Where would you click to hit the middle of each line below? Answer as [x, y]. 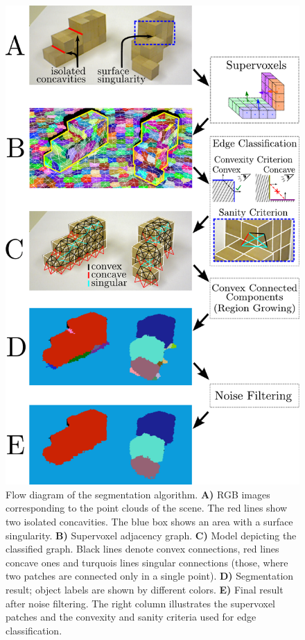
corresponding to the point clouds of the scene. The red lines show [147, 508]
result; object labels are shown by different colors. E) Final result [145, 589]
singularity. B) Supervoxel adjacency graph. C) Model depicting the [151, 535]
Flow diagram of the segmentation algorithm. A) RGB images [138, 494]
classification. [34, 630]
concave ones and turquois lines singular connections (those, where [147, 562]
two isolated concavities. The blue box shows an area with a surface [149, 522]
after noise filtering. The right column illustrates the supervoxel [141, 603]
